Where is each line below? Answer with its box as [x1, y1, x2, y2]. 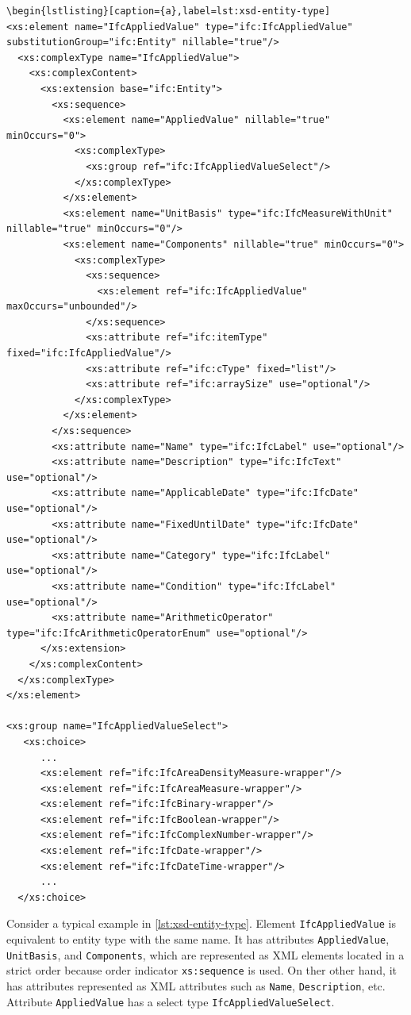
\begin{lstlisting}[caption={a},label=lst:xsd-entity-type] [6, 6, 331, 17]
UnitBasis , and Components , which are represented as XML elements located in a [6, 946, 405, 963]
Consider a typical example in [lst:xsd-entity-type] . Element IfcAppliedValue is [6, 915, 396, 932]
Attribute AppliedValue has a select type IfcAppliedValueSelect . [6, 993, 335, 1009]
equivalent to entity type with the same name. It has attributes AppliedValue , [6, 931, 390, 948]
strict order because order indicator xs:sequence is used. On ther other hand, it [6, 962, 398, 978]
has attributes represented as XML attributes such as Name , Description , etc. [6, 978, 386, 994]
